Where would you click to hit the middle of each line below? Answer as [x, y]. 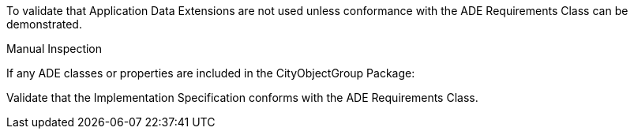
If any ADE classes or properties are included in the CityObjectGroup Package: [211, 73]
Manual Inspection [54, 49]
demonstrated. [44, 24]
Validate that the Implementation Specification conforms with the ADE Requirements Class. [242, 97]
